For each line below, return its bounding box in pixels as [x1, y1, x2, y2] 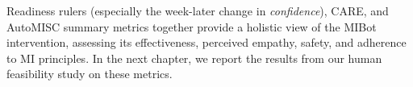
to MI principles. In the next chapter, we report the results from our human [6, 49, 382, 66]
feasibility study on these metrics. [6, 65, 173, 82]
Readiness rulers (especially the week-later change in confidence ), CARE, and [6, 2, 389, 19]
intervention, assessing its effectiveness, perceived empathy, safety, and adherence [6, 34, 407, 51]
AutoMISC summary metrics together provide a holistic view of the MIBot [6, 18, 377, 35]
